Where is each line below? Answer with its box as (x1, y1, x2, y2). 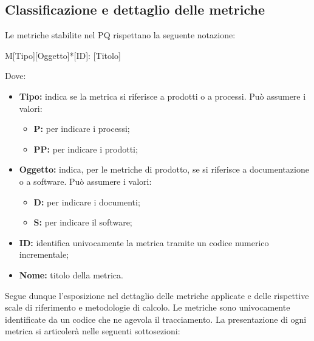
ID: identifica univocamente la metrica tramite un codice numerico (19, 236, 269, 249)
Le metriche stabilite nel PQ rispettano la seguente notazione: (5, 29, 236, 41)
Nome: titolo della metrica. (19, 268, 123, 281)
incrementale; (19, 248, 69, 261)
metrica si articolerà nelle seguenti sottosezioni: (5, 325, 180, 337)
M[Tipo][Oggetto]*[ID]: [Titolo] (5, 49, 121, 61)
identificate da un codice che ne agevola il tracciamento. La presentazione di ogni (5, 312, 307, 325)
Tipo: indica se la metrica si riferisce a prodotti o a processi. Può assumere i (19, 89, 306, 102)
